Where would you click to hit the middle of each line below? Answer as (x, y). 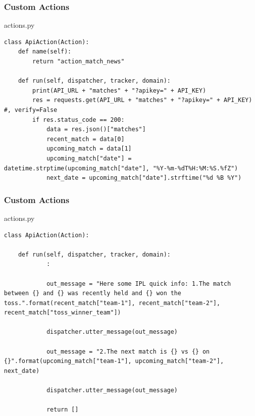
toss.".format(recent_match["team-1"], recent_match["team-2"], (112, 303)
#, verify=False (31, 110)
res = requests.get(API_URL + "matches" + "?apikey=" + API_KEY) (142, 100)
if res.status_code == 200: (78, 120)
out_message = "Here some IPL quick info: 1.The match (139, 284)
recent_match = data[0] (85, 139)
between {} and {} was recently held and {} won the (93, 293)
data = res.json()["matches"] (96, 130)
